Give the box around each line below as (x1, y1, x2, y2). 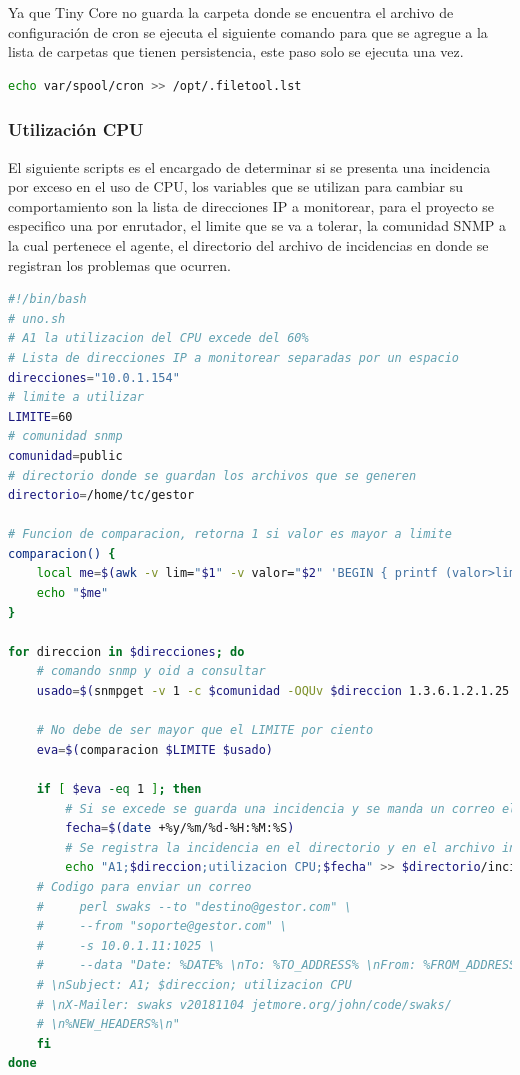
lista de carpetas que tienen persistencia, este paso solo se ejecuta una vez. (8, 41, 464, 62)
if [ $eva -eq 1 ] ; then (36, 782, 202, 796)
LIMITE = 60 (8, 409, 73, 424)
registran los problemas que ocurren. (8, 254, 231, 275)
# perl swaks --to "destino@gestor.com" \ (36, 899, 352, 914)
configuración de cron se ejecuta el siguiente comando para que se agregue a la (8, 21, 488, 42)
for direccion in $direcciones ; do (8, 644, 245, 659)
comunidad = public (8, 448, 123, 463)
